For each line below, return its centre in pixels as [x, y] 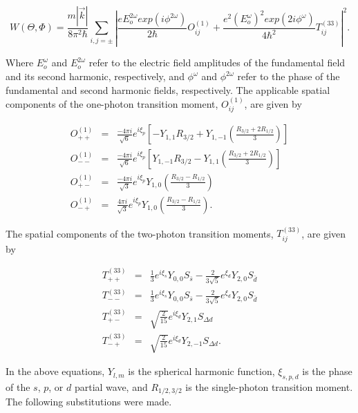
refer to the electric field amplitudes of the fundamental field [217, 63]
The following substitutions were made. [89, 402]
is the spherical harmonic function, [201, 371]
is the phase [327, 371]
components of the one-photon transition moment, [112, 104]
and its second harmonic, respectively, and [95, 76]
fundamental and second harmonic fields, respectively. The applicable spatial [168, 89]
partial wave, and [111, 387]
